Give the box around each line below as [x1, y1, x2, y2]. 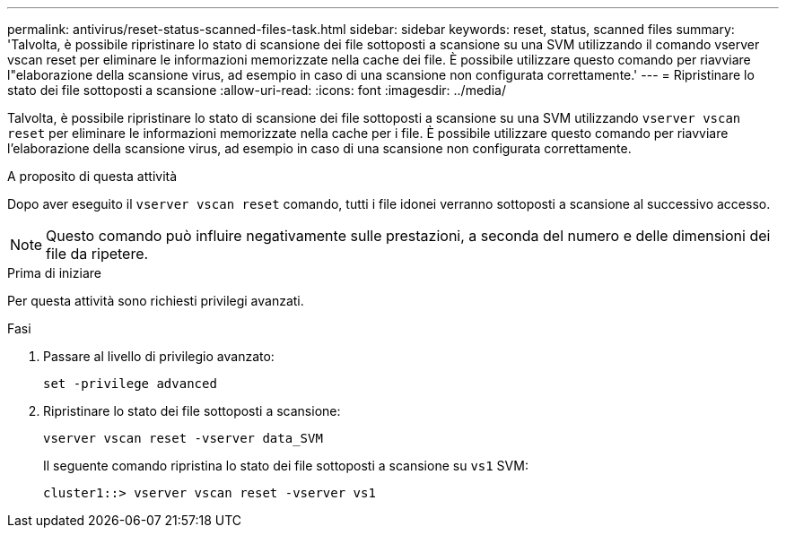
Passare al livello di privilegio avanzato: [43, 349, 275, 364]
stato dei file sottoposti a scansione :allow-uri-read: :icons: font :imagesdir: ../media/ [7, 82, 506, 98]
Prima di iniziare [7, 265, 101, 280]
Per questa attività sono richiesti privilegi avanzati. [7, 293, 304, 308]
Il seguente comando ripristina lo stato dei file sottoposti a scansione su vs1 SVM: [43, 458, 528, 473]
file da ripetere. [46, 245, 149, 263]
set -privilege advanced [43, 376, 217, 391]
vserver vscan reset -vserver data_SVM [43, 431, 323, 445]
